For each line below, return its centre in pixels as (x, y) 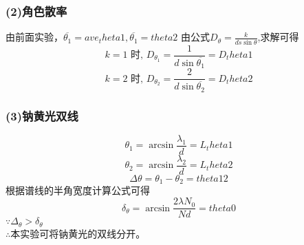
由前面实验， (34, 37)
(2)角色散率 (36, 11)
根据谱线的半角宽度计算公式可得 (78, 190)
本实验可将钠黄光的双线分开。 (78, 233)
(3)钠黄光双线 (42, 115)
